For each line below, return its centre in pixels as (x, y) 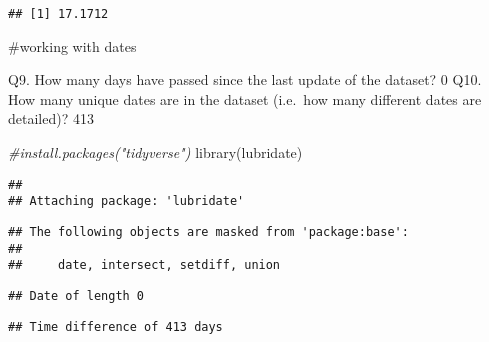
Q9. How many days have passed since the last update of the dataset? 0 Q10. (245, 79)
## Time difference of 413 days (115, 326)
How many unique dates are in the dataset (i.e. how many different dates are (245, 98)
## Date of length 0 (76, 295)
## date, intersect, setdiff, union (144, 265)
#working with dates (72, 45)
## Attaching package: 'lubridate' (126, 201)
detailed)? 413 (51, 118)
